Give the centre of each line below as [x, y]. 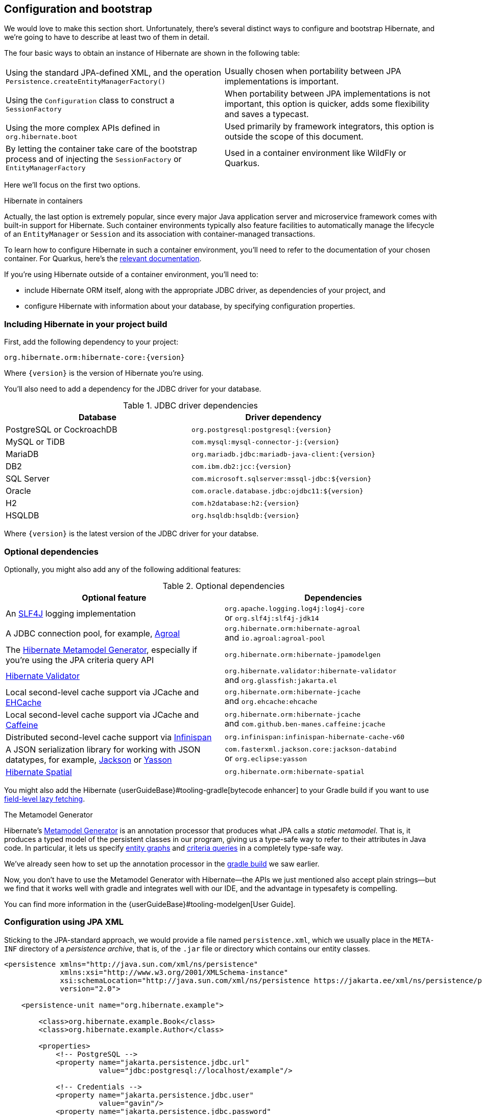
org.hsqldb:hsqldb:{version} [246, 515]
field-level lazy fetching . [45, 799]
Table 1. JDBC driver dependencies [191, 406]
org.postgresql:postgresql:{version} [261, 429]
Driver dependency [283, 417]
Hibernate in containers [43, 201]
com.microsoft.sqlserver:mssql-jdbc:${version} [282, 479]
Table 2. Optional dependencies [224, 586]
